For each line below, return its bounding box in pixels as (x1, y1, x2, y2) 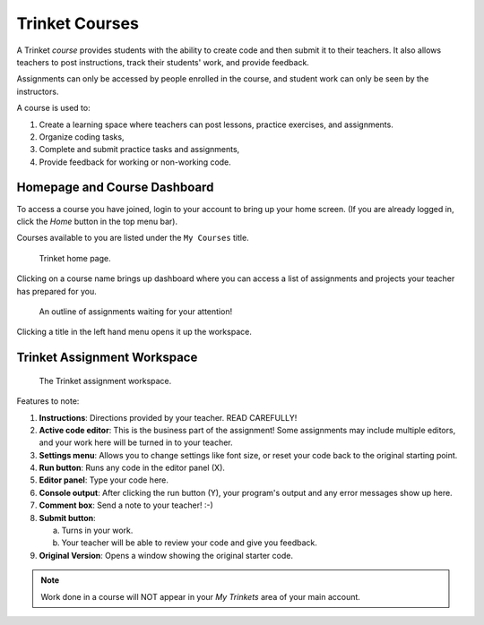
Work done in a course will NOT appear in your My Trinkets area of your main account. (40, 591, 360, 602)
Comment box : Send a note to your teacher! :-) (39, 500, 214, 510)
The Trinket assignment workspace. (39, 375, 172, 386)
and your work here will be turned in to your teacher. (39, 437, 233, 448)
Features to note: (16, 396, 80, 407)
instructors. (16, 86, 59, 97)
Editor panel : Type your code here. (39, 475, 169, 485)
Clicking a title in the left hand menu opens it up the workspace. (16, 327, 253, 338)
